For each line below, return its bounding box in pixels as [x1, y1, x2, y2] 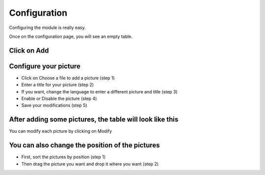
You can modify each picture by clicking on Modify [9, 128, 112, 134]
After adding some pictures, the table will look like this [9, 116, 179, 124]
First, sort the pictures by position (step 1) [21, 154, 106, 160]
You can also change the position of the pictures [9, 141, 160, 149]
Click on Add [9, 46, 49, 55]
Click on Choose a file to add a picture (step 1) [21, 75, 115, 81]
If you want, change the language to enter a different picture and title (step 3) [21, 88, 178, 94]
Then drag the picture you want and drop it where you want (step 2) [21, 161, 159, 167]
